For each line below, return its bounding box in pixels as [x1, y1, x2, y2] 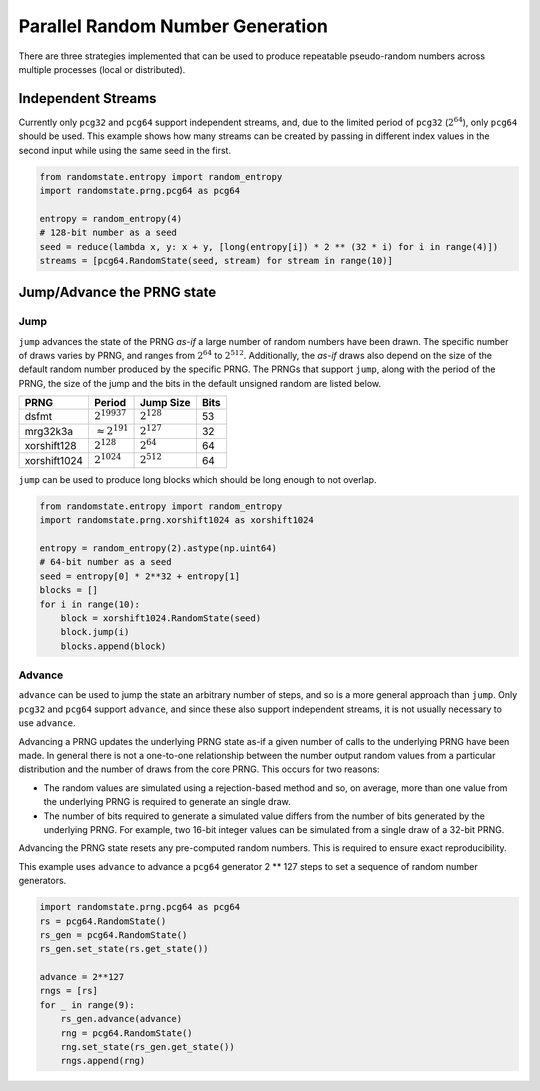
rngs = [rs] [39, 985, 99, 997]
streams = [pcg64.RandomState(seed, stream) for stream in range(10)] [39, 255, 394, 266]
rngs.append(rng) [60, 1055, 146, 1067]
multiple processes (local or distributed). [18, 63, 186, 75]
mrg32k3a [24, 424, 74, 438]
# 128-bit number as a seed [39, 227, 177, 239]
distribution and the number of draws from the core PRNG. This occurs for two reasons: [18, 763, 380, 775]
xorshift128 [24, 439, 77, 453]
